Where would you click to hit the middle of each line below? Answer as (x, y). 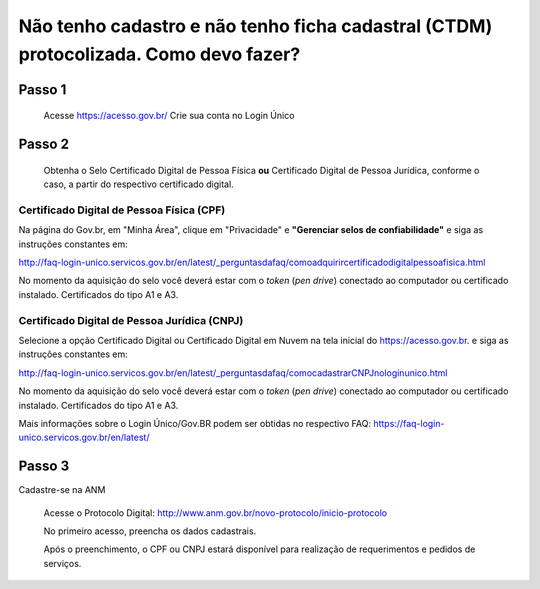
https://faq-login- (409, 423)
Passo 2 (44, 144)
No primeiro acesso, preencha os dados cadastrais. (150, 531)
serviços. (62, 563)
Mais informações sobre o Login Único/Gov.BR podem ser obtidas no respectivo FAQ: (195, 423)
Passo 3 (44, 466)
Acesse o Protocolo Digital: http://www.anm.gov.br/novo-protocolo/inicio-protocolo (215, 512)
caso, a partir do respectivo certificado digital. (138, 184)
